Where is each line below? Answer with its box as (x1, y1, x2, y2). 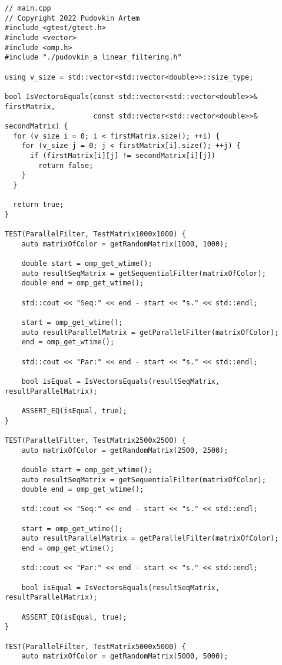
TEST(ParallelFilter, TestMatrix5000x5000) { (5, 642, 186, 651)
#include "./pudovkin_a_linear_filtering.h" (5, 53, 182, 62)
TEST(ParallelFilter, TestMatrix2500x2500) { (5, 436, 186, 445)
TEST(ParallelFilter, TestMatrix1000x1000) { (5, 230, 186, 239)
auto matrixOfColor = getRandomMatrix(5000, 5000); (21, 652, 228, 661)
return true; (13, 200, 64, 209)
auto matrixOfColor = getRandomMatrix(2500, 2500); (21, 446, 228, 455)
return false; (38, 161, 94, 170)
